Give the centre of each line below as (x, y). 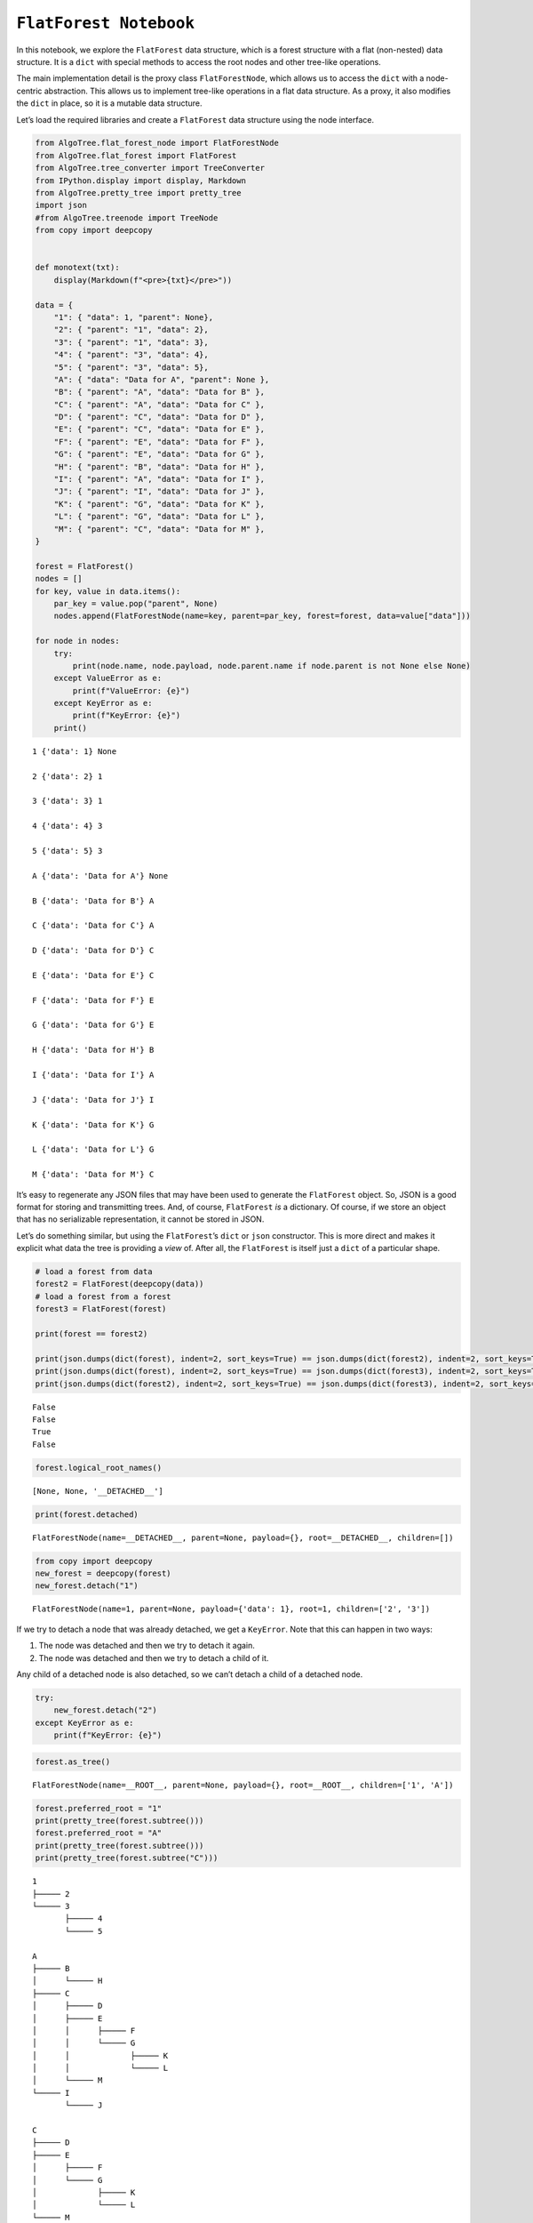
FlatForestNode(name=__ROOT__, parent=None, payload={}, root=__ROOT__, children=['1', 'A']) (243, 1785)
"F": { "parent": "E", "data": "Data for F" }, (159, 441)
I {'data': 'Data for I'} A (93, 1075)
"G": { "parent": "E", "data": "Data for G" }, (159, 454)
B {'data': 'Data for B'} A (93, 901)
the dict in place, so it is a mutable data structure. (109, 103)
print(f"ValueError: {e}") (131, 690)
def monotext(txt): (77, 268)
